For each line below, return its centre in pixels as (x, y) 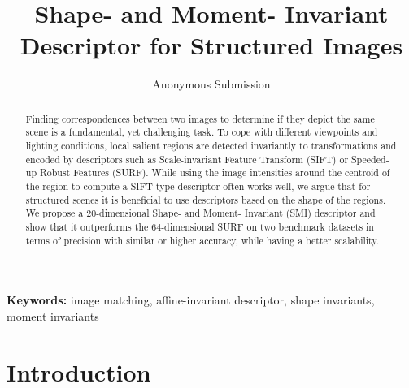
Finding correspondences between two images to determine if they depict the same (200, 118)
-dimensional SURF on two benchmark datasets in (268, 226)
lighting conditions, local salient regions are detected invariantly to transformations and (211, 146)
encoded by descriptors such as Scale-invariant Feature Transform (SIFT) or (187, 159)
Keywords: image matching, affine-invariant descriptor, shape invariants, (191, 300)
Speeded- (370, 159)
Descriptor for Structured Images (211, 45)
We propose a (54, 213)
